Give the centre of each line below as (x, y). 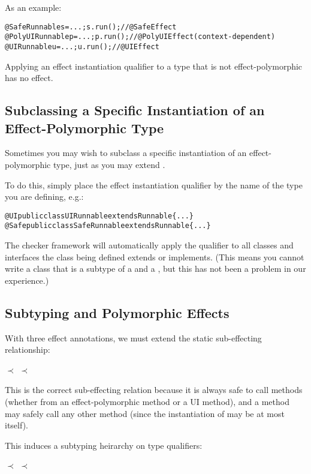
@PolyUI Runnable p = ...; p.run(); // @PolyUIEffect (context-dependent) (140, 37)
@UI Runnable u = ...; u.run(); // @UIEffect (82, 46)
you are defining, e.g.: (44, 196)
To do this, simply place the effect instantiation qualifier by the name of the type (154, 184)
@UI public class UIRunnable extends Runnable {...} (99, 216)
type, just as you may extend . (109, 164)
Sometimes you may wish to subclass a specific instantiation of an (126, 153)
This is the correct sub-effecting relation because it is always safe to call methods (154, 390)
